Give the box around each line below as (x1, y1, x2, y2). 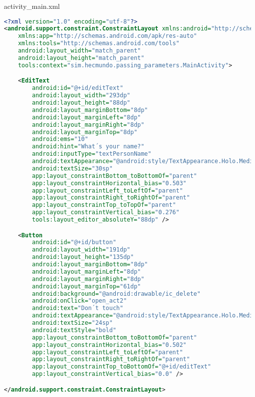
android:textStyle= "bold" (32, 326, 117, 334)
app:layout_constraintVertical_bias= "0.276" (32, 209, 179, 216)
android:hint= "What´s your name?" (32, 143, 145, 150)
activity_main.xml (4, 1, 60, 11)
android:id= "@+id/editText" (32, 85, 124, 92)
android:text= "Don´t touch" (32, 305, 124, 312)
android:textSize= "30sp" (32, 165, 113, 172)
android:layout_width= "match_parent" (18, 47, 141, 55)
